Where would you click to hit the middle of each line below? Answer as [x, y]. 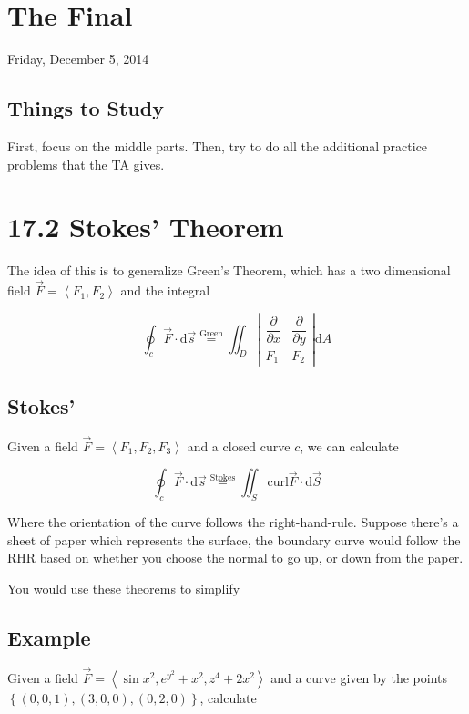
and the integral [165, 290]
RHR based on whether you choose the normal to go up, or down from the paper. [235, 558]
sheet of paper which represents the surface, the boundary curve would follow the [234, 539]
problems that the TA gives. [86, 164]
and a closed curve [239, 445]
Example [49, 637]
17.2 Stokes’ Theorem [146, 227]
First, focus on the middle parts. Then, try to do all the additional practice [218, 145]
